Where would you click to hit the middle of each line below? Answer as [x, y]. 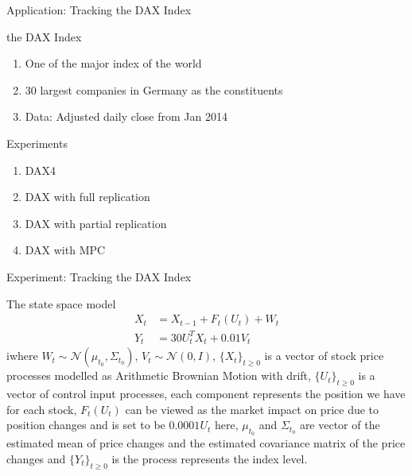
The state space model [61, 303]
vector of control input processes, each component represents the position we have [206, 393]
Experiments [37, 143]
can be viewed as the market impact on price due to [252, 409]
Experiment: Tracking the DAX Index [99, 276]
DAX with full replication [87, 197]
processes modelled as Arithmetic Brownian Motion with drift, [159, 375]
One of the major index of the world [113, 63]
